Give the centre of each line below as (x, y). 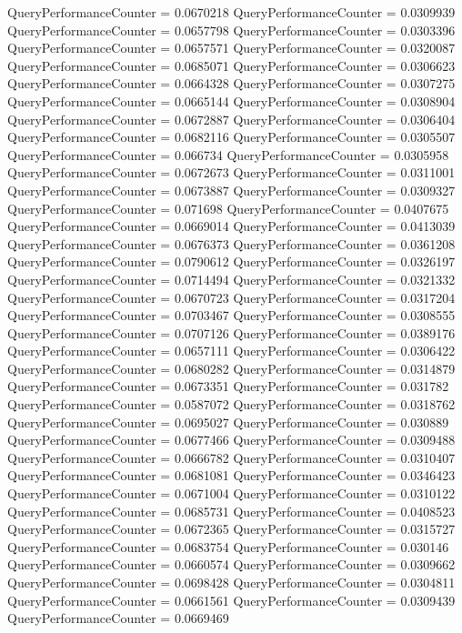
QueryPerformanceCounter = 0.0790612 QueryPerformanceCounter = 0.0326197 (231, 261)
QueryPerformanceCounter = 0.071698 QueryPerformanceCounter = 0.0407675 (228, 208)
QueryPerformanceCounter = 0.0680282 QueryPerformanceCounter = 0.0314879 (231, 368)
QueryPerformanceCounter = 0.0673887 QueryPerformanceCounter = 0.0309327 (231, 190)
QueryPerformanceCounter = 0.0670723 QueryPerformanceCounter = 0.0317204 (231, 297)
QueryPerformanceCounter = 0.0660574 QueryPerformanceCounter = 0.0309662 (231, 564)
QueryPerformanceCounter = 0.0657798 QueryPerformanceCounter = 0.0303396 (231, 30)
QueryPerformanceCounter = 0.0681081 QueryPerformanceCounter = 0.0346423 (231, 475)
